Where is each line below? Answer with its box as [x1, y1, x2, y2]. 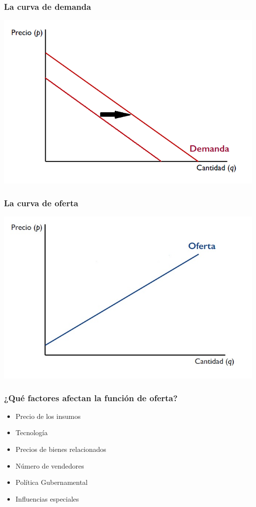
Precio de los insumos [15, 411, 81, 421]
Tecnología [15, 427, 48, 438]
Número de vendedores [15, 460, 84, 471]
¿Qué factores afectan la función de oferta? [4, 391, 178, 404]
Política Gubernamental [15, 477, 88, 487]
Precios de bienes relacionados [15, 444, 106, 454]
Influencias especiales [15, 493, 79, 504]
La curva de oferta [4, 196, 78, 209]
